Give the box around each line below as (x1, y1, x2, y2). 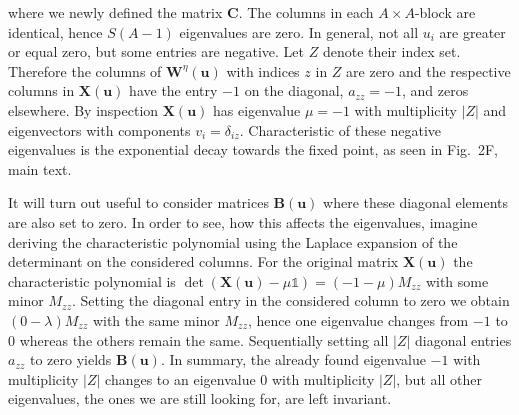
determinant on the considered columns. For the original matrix (8, 251, 399, 272)
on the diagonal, (244, 80, 344, 101)
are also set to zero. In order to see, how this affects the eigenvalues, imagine (8, 211, 478, 232)
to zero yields (29, 349, 112, 370)
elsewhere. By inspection (8, 99, 159, 120)
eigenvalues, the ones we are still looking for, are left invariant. (8, 388, 392, 409)
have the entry (129, 80, 218, 101)
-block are (414, 2, 476, 22)
